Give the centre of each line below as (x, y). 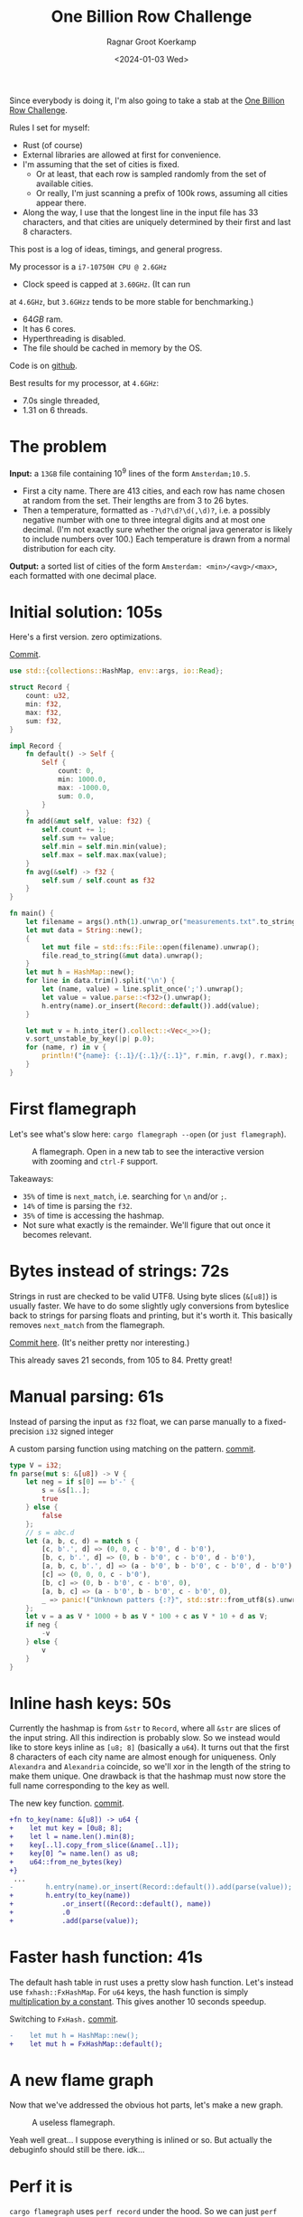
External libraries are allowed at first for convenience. (122, 155)
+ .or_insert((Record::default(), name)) (110, 1904)
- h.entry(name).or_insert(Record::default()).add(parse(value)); (151, 1887)
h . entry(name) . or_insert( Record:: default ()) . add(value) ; (151, 1005)
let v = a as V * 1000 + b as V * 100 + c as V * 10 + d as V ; (147, 1617)
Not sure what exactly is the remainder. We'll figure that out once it (146, 1225)
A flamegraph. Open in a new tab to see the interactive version (148, 1151)
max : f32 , (44, 712)
